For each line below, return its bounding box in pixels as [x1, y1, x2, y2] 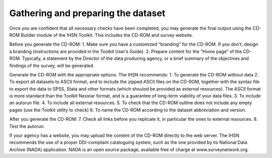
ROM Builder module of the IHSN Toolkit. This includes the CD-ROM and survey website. [9, 32, 193, 38]
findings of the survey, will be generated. [9, 62, 95, 68]
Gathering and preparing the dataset [9, 8, 166, 19]
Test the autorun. [9, 123, 45, 129]
